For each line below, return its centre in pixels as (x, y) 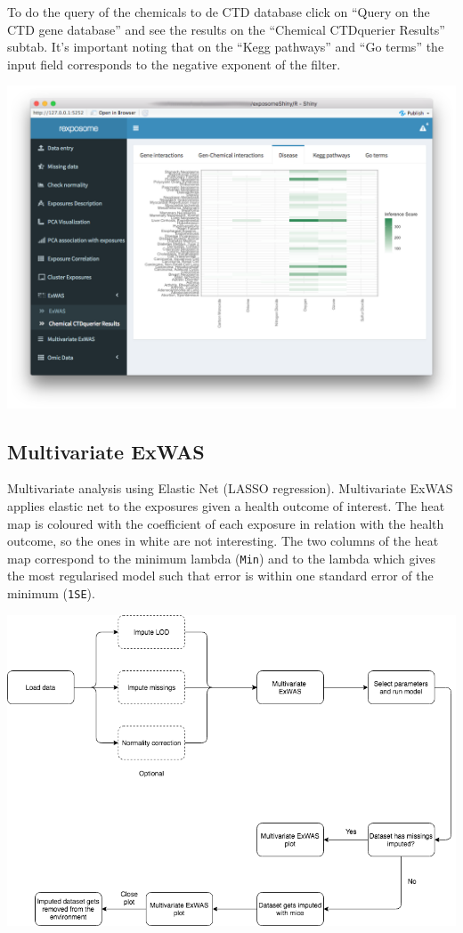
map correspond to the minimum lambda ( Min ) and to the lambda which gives (221, 558)
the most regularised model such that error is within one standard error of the (220, 576)
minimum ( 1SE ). (51, 593)
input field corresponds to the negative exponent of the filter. (174, 64)
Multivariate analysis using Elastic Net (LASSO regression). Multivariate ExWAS (230, 488)
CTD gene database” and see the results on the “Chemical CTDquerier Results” (226, 29)
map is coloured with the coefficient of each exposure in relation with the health (226, 523)
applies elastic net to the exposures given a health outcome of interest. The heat (226, 506)
